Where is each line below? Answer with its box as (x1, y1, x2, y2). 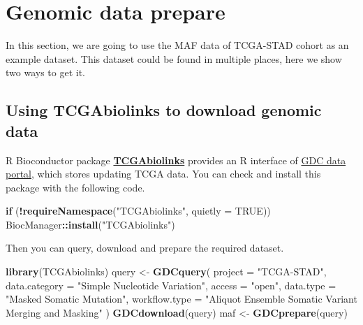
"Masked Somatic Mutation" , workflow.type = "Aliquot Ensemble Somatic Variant (6, 291, 357, 306)
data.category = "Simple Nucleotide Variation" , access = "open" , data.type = (6, 277, 336, 292)
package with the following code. (6, 180, 145, 194)
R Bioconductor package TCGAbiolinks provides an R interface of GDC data (6, 152, 346, 167)
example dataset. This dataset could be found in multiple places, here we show (6, 51, 342, 66)
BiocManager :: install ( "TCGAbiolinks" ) (6, 217, 175, 231)
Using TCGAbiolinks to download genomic (6, 99, 322, 121)
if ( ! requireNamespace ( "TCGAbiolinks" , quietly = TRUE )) (6, 203, 271, 218)
